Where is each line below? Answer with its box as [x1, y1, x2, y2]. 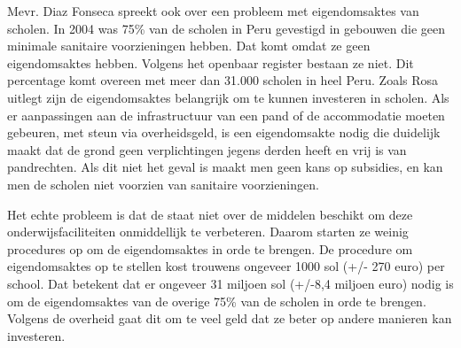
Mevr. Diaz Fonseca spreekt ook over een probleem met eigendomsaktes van [7, 2, 419, 19]
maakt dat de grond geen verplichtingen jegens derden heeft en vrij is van [7, 140, 407, 159]
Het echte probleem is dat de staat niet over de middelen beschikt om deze [7, 205, 413, 223]
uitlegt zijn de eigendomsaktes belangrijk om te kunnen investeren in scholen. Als [7, 88, 449, 106]
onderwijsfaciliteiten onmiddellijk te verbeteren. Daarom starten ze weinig [7, 222, 409, 241]
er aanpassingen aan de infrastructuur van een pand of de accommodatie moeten [7, 105, 445, 124]
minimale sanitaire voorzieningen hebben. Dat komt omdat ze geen [7, 36, 371, 55]
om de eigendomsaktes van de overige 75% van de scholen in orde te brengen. [7, 291, 426, 310]
